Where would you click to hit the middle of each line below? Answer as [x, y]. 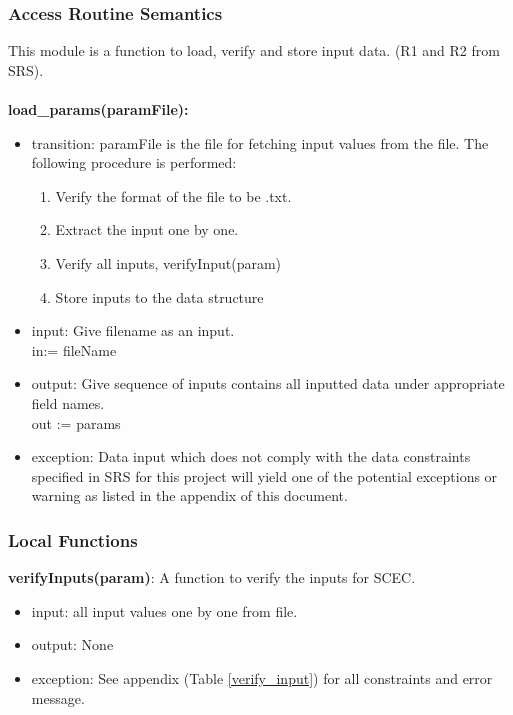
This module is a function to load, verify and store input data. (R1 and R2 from [254, 50]
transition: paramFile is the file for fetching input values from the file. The [260, 142]
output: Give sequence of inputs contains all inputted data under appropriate [268, 383]
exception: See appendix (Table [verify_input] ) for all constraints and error [262, 677]
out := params [76, 422]
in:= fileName [74, 349]
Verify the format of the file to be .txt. [173, 195]
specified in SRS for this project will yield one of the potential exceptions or [264, 475]
